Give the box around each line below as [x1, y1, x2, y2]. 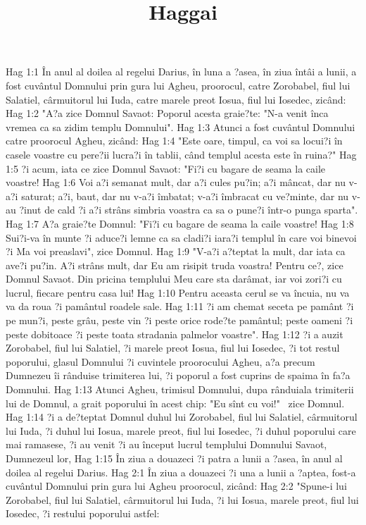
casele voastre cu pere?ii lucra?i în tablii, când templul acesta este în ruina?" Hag [6, 147, 357, 161]
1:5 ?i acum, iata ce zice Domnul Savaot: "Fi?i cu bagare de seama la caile [6, 161, 326, 175]
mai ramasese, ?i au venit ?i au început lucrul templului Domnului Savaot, [6, 437, 327, 452]
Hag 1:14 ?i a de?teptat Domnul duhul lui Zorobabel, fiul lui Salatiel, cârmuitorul [6, 409, 358, 424]
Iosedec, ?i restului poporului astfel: [6, 506, 160, 521]
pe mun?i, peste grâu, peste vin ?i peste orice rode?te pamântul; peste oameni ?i [6, 313, 353, 328]
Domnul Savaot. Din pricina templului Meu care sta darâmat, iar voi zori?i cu [6, 271, 342, 286]
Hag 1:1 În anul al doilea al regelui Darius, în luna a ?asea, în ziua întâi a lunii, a [6, 64, 357, 79]
